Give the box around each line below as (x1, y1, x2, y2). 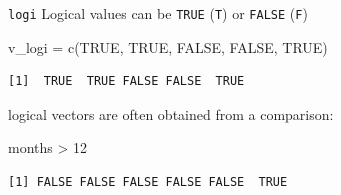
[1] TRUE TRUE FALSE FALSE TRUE (8, 74, 245, 89)
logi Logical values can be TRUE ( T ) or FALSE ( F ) (8, 3, 308, 23)
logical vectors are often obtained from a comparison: (8, 103, 334, 124)
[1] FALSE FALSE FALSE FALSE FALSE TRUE (8, 175, 288, 190)
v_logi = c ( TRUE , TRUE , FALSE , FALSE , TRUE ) (8, 36, 328, 57)
